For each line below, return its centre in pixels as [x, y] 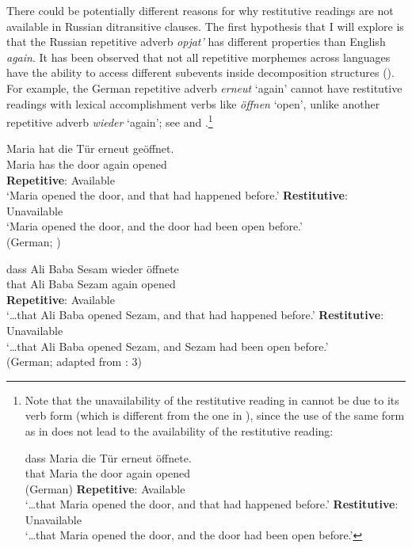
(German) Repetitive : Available [105, 488]
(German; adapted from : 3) [74, 362]
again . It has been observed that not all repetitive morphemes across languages [198, 57]
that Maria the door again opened [107, 473]
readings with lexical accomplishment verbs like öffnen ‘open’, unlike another [193, 103]
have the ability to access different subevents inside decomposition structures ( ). [200, 72]
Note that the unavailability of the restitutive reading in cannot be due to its [212, 400]
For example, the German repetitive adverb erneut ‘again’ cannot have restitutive [204, 88]
